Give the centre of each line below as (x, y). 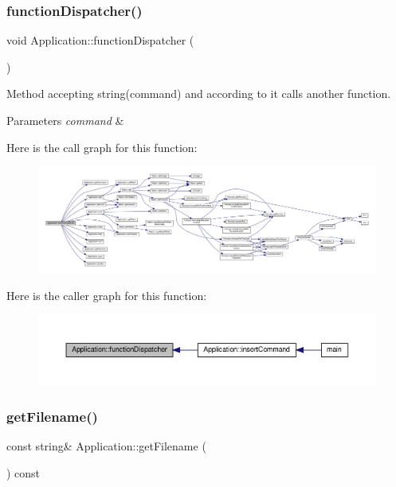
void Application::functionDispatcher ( (100, 40)
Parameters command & (65, 120)
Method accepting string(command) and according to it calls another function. (199, 94)
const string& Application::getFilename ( (106, 445)
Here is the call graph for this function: (102, 147)
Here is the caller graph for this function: (107, 296)
